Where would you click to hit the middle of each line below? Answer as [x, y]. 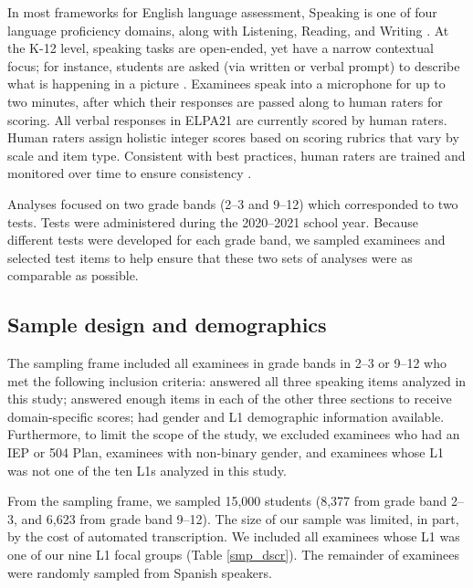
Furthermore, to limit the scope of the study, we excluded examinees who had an [234, 434]
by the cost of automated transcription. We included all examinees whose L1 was [234, 536]
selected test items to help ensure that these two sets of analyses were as [210, 257]
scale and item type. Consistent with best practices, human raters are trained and [236, 155]
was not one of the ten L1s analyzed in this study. [147, 470]
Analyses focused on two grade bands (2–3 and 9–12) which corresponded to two [233, 203]
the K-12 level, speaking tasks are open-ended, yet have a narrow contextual [221, 48]
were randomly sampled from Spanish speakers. [140, 572]
